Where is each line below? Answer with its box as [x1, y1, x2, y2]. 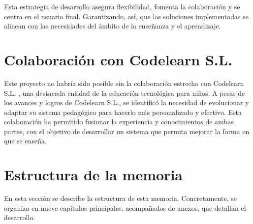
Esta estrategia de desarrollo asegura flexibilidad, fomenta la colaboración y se [4, 1, 240, 11]
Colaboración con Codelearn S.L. [4, 49, 233, 69]
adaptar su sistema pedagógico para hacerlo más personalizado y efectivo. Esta [4, 107, 242, 117]
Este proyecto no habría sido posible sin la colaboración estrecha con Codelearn [4, 78, 244, 88]
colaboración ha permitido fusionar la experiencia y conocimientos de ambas [4, 116, 234, 127]
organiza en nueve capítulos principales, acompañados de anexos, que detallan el [4, 202, 246, 213]
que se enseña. [4, 136, 47, 146]
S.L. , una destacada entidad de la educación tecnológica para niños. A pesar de [4, 87, 245, 98]
